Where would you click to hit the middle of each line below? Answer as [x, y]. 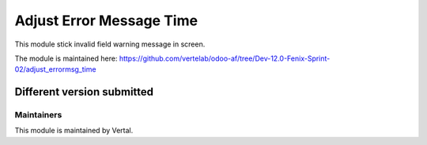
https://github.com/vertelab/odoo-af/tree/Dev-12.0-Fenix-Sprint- [225, 58]
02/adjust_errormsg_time [55, 69]
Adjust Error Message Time [106, 20]
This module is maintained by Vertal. [74, 131]
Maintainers [38, 115]
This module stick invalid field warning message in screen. [110, 44]
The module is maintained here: [66, 58]
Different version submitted [84, 92]
